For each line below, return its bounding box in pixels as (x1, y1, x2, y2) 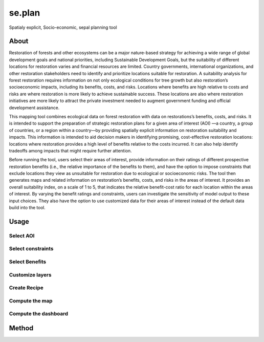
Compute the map (9, 297, 53, 304)
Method (9, 324, 34, 332)
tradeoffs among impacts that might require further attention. (9, 148, 132, 153)
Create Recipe (9, 284, 44, 291)
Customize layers (9, 271, 52, 278)
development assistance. (9, 105, 60, 110)
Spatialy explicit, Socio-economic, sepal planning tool (9, 24, 117, 30)
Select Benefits (9, 258, 46, 265)
